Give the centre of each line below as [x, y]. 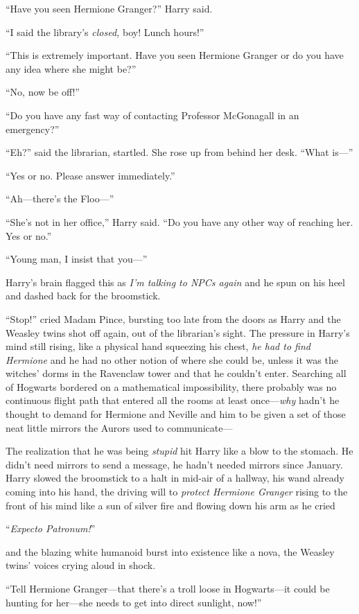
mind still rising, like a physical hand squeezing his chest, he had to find [158, 346]
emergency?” [33, 129]
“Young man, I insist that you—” [77, 259]
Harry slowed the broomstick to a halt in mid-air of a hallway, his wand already [175, 478]
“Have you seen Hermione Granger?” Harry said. [109, 8]
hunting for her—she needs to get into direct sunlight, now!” [134, 602]
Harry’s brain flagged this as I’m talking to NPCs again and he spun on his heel [175, 282]
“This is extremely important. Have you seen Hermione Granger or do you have [175, 55]
